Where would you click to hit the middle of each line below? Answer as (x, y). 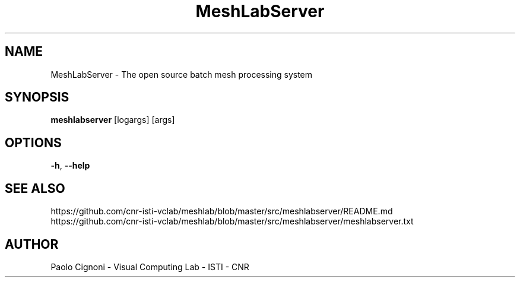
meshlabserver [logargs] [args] (113, 120)
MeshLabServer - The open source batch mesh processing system (182, 74)
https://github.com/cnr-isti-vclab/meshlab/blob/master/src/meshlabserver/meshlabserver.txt (232, 221)
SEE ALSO (35, 188)
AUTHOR (32, 244)
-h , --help (70, 166)
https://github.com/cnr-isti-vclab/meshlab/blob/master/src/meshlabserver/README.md (222, 211)
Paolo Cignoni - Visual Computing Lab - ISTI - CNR (150, 267)
